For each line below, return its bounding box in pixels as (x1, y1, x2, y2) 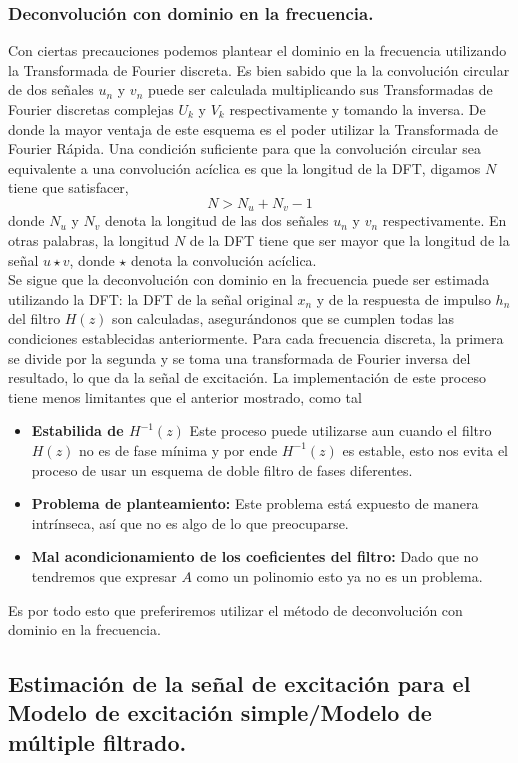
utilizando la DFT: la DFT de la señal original (8, 288, 293, 309)
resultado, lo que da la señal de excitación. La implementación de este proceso (8, 367, 487, 388)
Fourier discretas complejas (8, 99, 174, 119)
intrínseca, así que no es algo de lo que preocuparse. (31, 512, 349, 533)
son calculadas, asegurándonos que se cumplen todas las (112, 308, 455, 329)
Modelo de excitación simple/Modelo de (8, 697, 432, 728)
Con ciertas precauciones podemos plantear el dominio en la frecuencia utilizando (8, 40, 507, 61)
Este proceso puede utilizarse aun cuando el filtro (189, 420, 492, 441)
